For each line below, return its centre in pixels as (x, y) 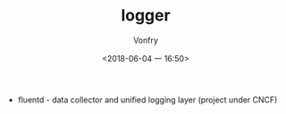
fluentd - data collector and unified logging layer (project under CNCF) (147, 100)
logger (146, 16)
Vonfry (146, 40)
